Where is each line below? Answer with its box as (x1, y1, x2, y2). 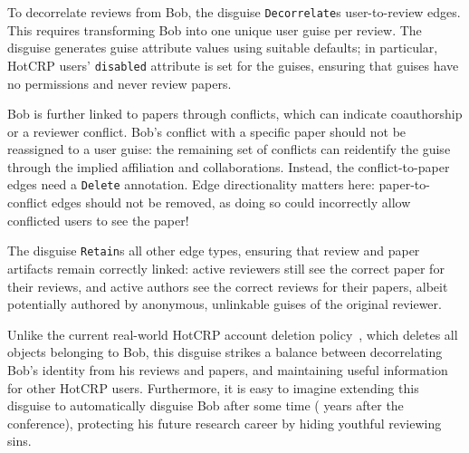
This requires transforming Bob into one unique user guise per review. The (7, 20, 422, 39)
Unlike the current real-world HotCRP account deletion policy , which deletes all (7, 324, 458, 343)
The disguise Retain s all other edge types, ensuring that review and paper (7, 241, 420, 260)
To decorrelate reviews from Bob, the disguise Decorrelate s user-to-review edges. (7, 3, 461, 21)
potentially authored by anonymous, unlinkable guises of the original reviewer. (7, 294, 442, 313)
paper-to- (378, 175, 430, 194)
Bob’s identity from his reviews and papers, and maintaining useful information (7, 360, 448, 379)
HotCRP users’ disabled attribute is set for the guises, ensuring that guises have (7, 55, 459, 74)
